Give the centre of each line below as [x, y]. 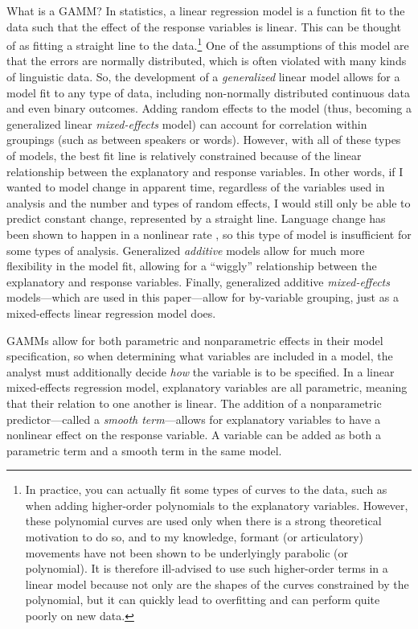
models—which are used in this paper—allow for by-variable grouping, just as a [203, 297]
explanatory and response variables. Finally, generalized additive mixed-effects [198, 281]
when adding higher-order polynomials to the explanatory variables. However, [217, 505]
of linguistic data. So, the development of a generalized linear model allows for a [203, 77]
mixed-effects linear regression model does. [111, 312]
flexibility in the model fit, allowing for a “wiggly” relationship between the [192, 266]
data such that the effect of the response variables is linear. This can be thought [204, 26]
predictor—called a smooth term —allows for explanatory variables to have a [194, 419]
